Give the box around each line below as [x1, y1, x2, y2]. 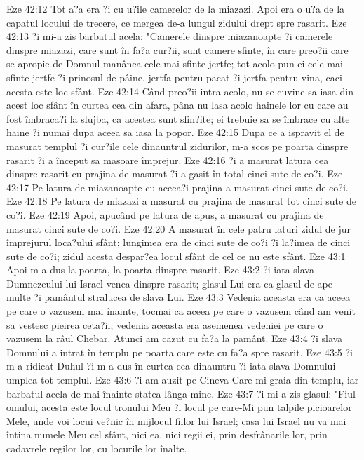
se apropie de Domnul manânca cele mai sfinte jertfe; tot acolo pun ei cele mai [6, 56, 343, 71]
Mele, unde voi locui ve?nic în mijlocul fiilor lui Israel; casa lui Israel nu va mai [6, 413, 346, 428]
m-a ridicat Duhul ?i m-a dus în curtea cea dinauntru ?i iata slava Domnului [6, 358, 336, 373]
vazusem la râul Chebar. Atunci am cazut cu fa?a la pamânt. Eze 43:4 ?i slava [6, 331, 343, 346]
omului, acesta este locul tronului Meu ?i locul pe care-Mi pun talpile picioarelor [6, 400, 352, 414]
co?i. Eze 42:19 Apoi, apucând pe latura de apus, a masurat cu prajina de [6, 207, 324, 222]
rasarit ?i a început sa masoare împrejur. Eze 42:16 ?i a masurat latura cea [6, 152, 329, 167]
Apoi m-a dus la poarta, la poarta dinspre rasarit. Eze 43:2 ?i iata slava [6, 262, 314, 277]
